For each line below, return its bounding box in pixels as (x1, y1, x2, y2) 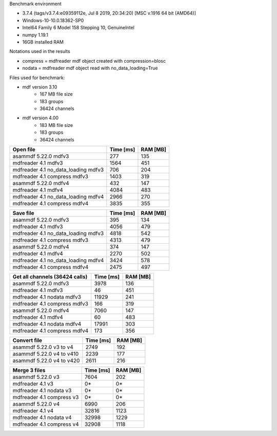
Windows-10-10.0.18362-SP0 (22, 17, 84, 23)
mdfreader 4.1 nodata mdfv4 (12, 320, 82, 328)
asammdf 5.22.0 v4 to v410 (12, 350, 79, 357)
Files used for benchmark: (9, 75, 65, 81)
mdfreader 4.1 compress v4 (12, 421, 79, 428)
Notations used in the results (9, 48, 70, 55)
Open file (12, 146, 36, 153)
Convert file (12, 337, 43, 344)
